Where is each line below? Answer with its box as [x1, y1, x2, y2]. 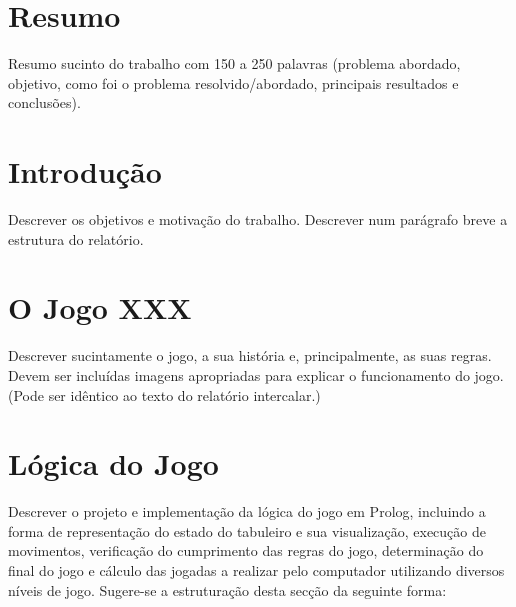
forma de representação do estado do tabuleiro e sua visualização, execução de [8, 520, 486, 541]
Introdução [8, 151, 162, 192]
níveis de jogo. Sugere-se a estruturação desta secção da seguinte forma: [8, 579, 447, 600]
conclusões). [8, 92, 81, 113]
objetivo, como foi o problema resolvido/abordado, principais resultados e [8, 72, 459, 93]
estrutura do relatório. [8, 228, 144, 249]
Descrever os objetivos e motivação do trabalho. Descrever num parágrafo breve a [8, 209, 508, 230]
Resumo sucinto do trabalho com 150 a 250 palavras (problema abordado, [8, 53, 461, 74]
